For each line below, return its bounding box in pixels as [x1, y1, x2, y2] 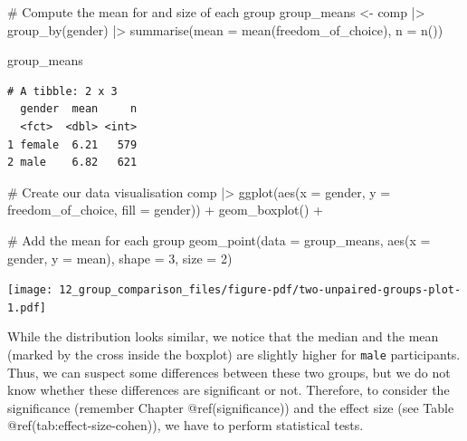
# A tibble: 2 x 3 [7, 84, 118, 98]
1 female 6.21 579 [7, 138, 138, 151]
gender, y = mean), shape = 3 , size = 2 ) [7, 248, 233, 267]
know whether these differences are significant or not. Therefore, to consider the [7, 380, 450, 399]
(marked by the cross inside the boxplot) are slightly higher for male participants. [7, 345, 461, 364]
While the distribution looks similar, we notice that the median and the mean [7, 327, 439, 346]
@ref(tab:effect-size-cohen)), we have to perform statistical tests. [7, 416, 364, 435]
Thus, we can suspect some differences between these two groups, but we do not [7, 362, 451, 381]
